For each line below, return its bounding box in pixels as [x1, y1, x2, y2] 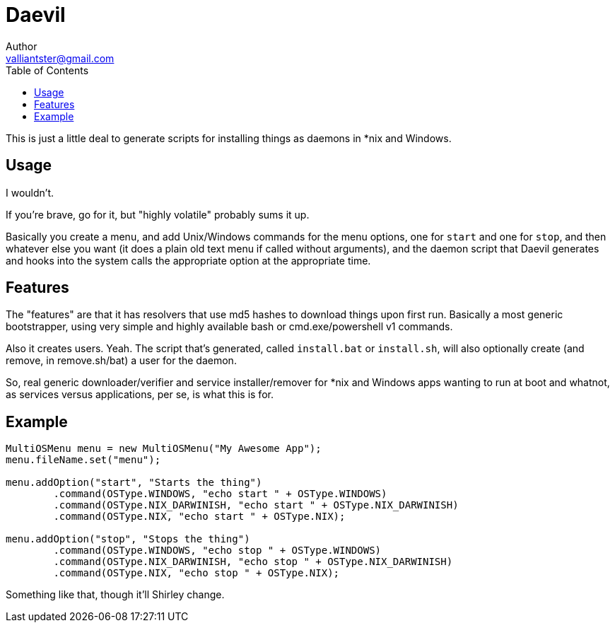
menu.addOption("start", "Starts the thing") [6, 477, 262, 489]
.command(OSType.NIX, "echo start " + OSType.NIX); [53, 511, 346, 523]
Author [6, 40, 37, 52]
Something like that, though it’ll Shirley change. [6, 588, 225, 601]
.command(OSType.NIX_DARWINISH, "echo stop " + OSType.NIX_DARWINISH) [53, 556, 453, 568]
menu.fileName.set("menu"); [6, 454, 161, 466]
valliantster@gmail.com [6, 52, 115, 64]
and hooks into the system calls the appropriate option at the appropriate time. [6, 254, 371, 267]
